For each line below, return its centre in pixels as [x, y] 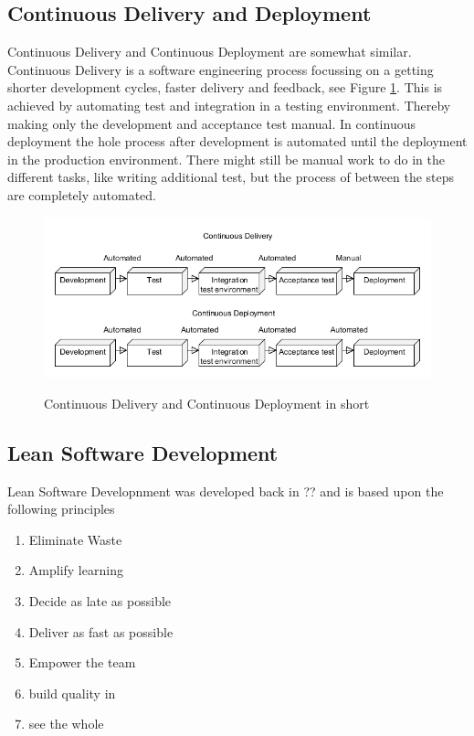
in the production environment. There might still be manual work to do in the [226, 159]
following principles [61, 509]
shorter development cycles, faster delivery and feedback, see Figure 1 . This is [225, 87]
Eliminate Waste [75, 539]
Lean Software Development [143, 452]
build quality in [72, 693]
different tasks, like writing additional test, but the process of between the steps [231, 177]
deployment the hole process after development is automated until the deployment [237, 141]
